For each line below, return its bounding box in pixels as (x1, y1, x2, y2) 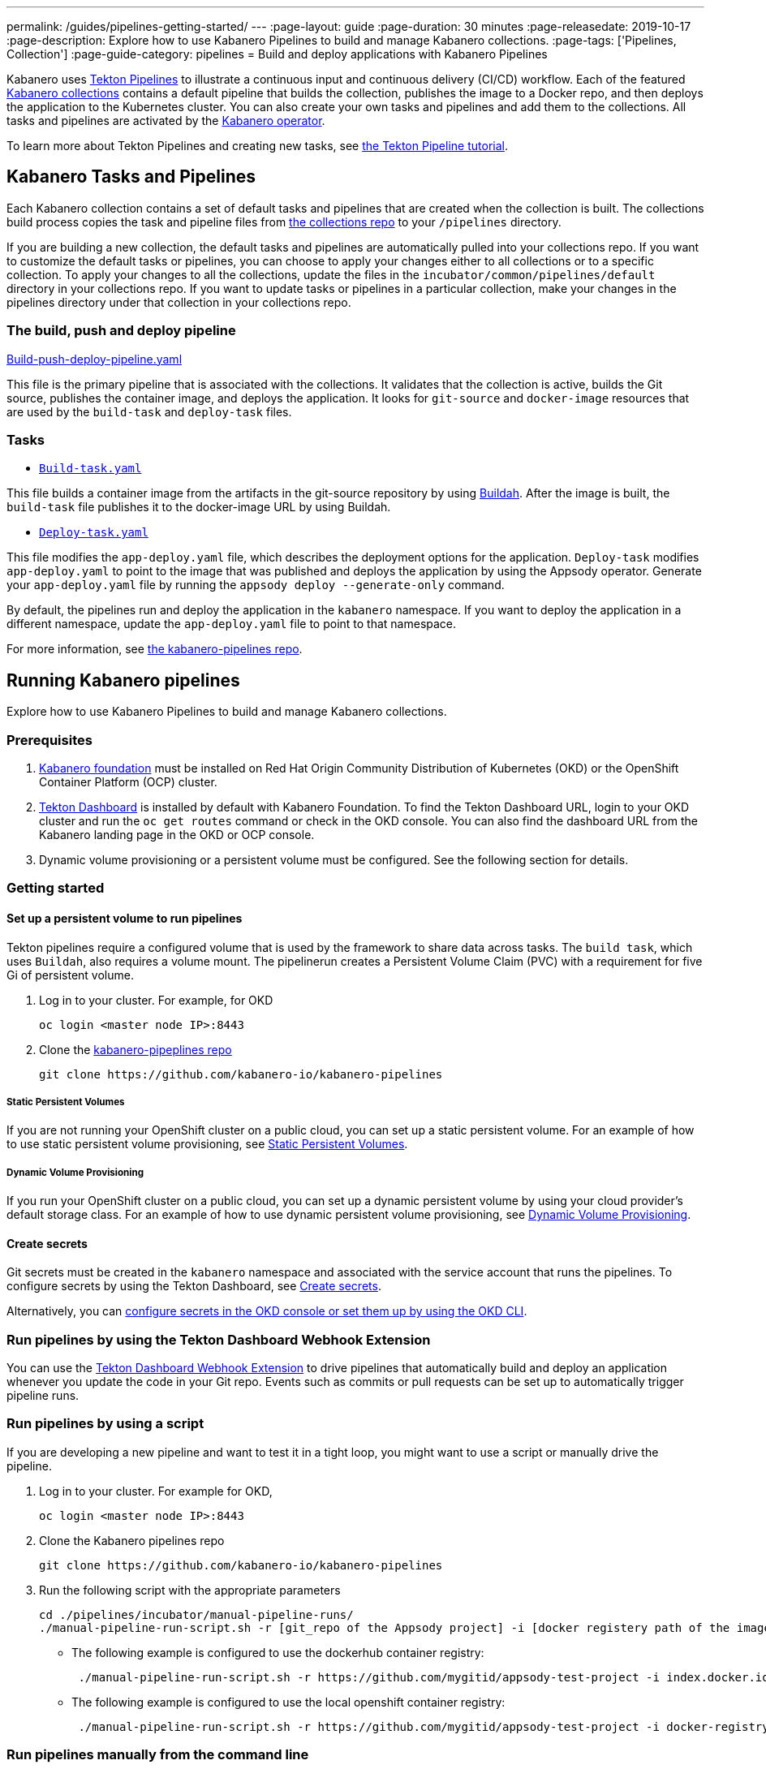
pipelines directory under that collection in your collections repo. (6, 295, 351, 309)
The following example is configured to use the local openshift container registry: (71, 1694, 506, 1709)
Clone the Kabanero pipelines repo (39, 1533, 225, 1547)
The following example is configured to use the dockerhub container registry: (71, 1645, 484, 1659)
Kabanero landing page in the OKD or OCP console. (39, 827, 315, 841)
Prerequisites (6, 731, 93, 748)
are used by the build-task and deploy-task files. (6, 404, 292, 419)
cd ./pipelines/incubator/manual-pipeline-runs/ (39, 1608, 354, 1621)
